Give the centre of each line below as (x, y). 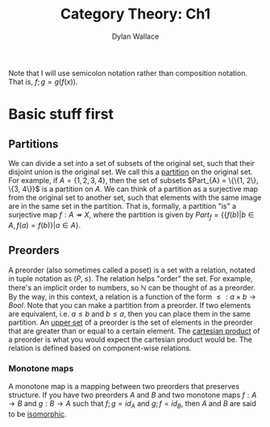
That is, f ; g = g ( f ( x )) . (43, 81)
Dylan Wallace (135, 36)
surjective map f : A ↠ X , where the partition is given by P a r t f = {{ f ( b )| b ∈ (131, 216)
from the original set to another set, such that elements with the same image (135, 197)
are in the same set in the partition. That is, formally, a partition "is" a (122, 205)
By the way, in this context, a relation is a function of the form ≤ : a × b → (132, 296)
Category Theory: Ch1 (135, 14)
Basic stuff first (61, 114)
